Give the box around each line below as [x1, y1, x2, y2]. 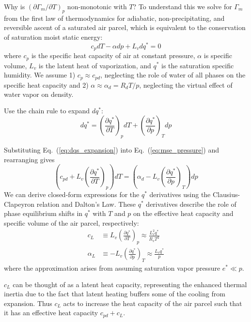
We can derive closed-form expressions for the [4, 189, 140, 199]
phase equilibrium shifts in [4, 208, 83, 218]
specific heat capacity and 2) [4, 79, 89, 90]
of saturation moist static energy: [4, 31, 103, 42]
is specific [204, 50, 232, 61]
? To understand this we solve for [133, 1, 232, 11]
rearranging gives [4, 154, 55, 164]
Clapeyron [4, 199, 35, 209]
